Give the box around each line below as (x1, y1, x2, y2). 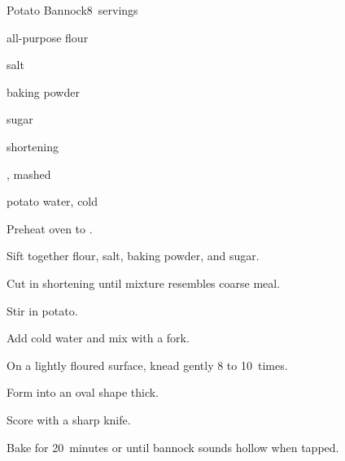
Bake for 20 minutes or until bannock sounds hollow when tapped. (7, 438, 339, 455)
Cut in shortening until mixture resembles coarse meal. (7, 274, 281, 291)
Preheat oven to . (7, 220, 93, 237)
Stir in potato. (7, 302, 78, 319)
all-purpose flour (7, 28, 89, 46)
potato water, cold (7, 193, 98, 210)
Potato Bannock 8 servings (7, 2, 138, 18)
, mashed (7, 165, 51, 182)
